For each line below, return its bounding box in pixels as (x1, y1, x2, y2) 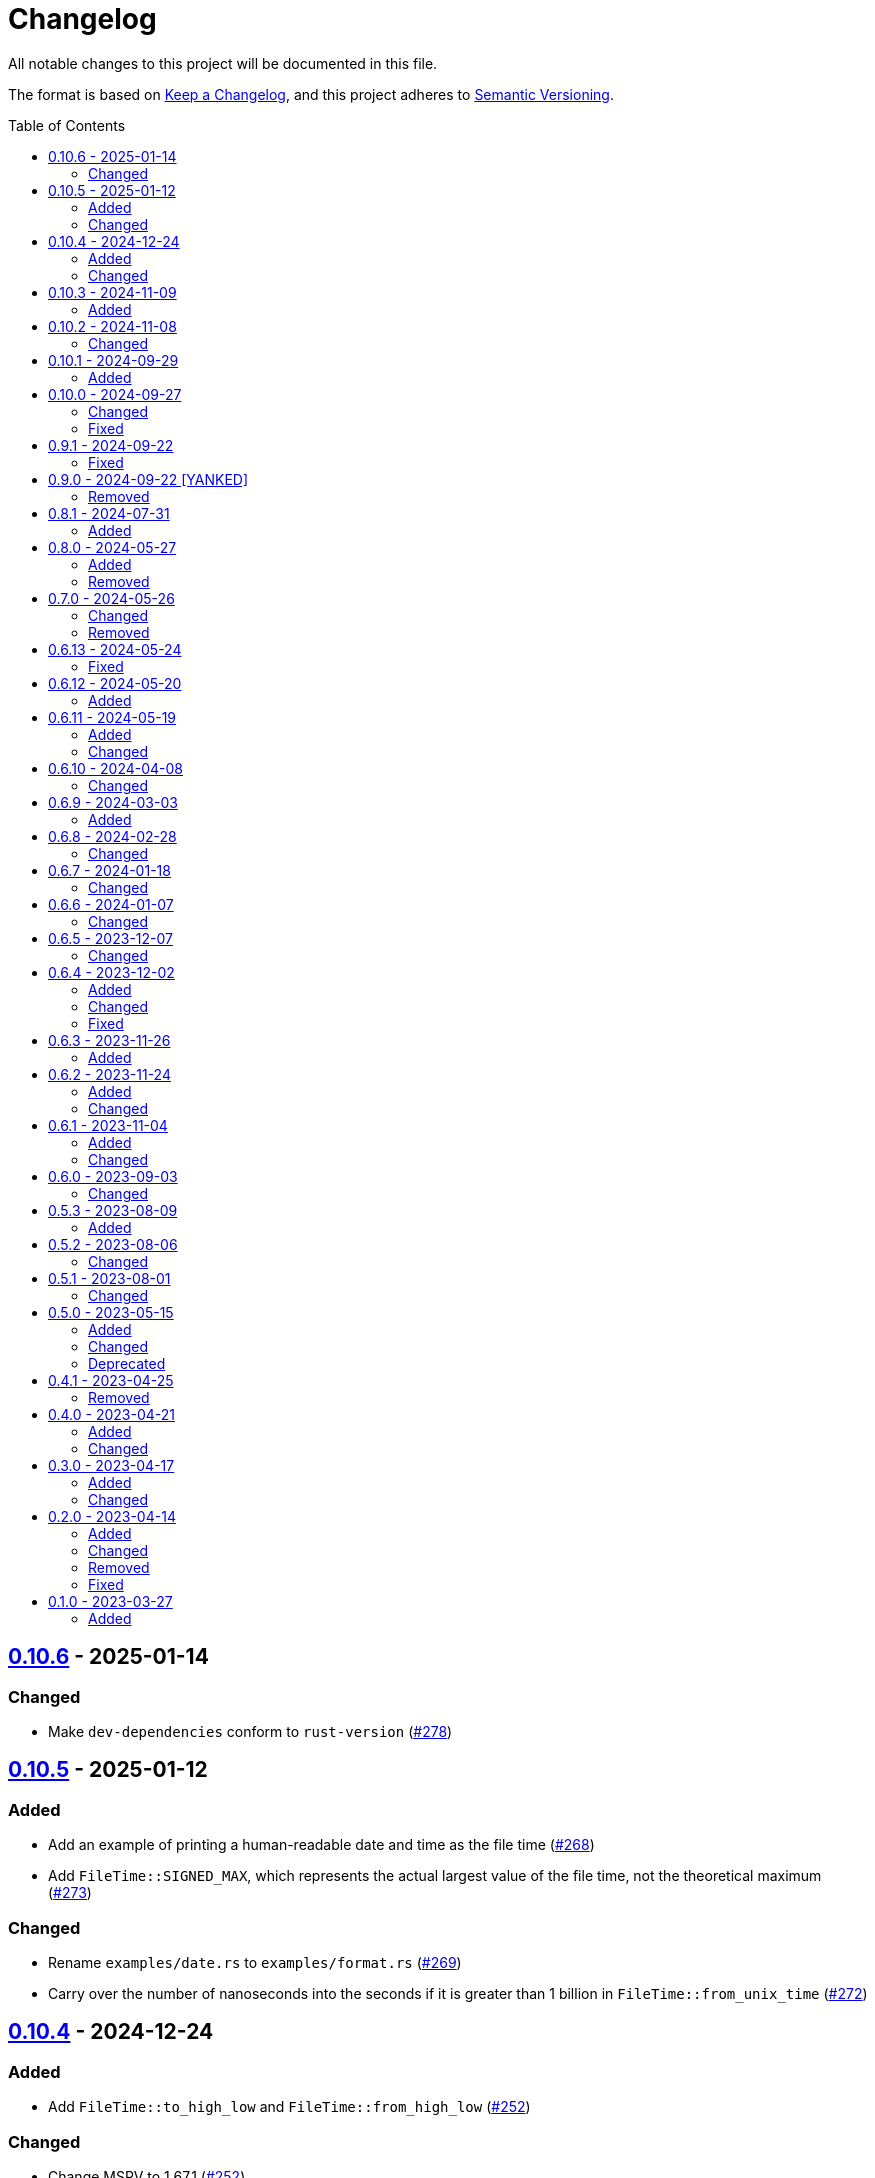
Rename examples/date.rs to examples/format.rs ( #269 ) (48, 1953, 462, 1971)
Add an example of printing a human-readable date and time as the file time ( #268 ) (48, 1836, 595, 1854)
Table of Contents (8, 116, 126, 134)
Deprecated (88, 1354, 166, 1372)
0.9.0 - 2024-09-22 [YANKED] (48, 470, 249, 488)
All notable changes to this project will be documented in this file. (8, 54, 438, 72)
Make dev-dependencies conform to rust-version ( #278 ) (48, 1722, 453, 1740)
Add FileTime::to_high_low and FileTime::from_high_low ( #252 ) (48, 2098, 531, 2116)
